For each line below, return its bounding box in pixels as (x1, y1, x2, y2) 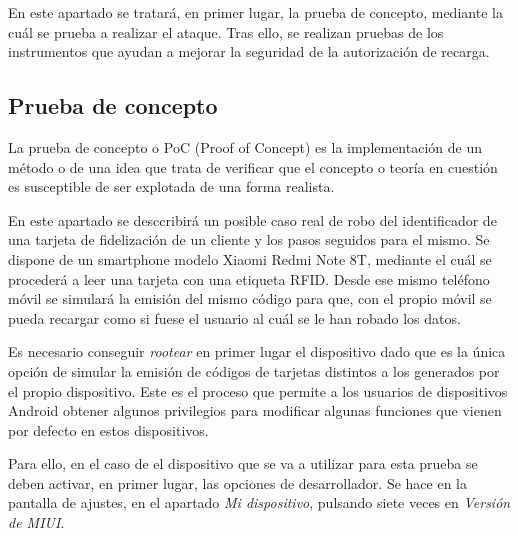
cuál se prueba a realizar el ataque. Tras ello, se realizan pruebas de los (8, 21, 444, 42)
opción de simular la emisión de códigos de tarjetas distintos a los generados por (8, 360, 500, 381)
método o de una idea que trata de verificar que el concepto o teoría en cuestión (8, 156, 498, 177)
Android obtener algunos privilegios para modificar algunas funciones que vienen (8, 400, 502, 421)
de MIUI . (8, 512, 65, 533)
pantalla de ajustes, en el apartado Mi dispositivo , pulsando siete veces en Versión (8, 492, 511, 513)
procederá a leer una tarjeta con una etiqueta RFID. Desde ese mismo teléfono (8, 268, 490, 289)
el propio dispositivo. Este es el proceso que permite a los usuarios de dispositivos (8, 380, 508, 401)
